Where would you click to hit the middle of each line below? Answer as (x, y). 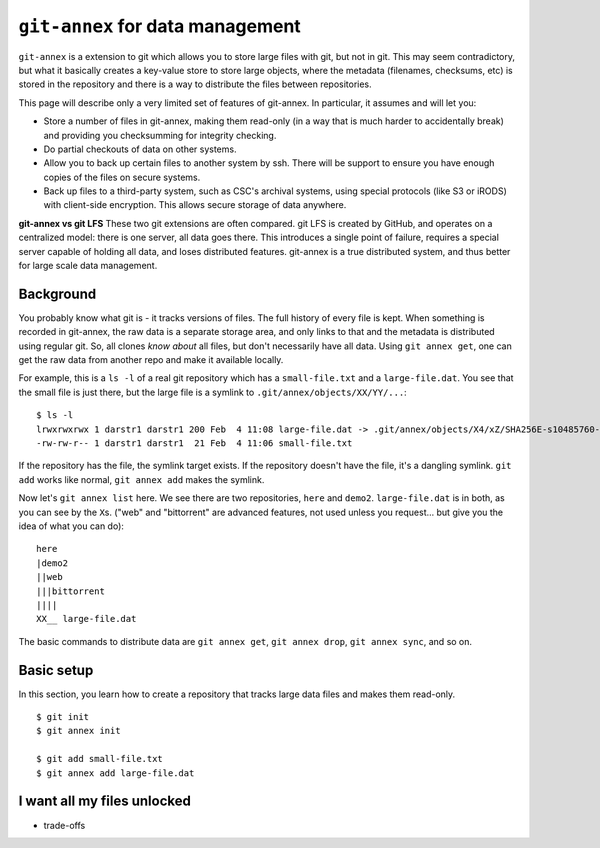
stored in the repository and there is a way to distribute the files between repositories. (195, 84)
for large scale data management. (88, 266)
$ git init (63, 717)
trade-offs (64, 825)
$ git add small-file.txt (100, 759)
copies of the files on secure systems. (122, 177)
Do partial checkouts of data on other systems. (140, 149)
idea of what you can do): (71, 526)
